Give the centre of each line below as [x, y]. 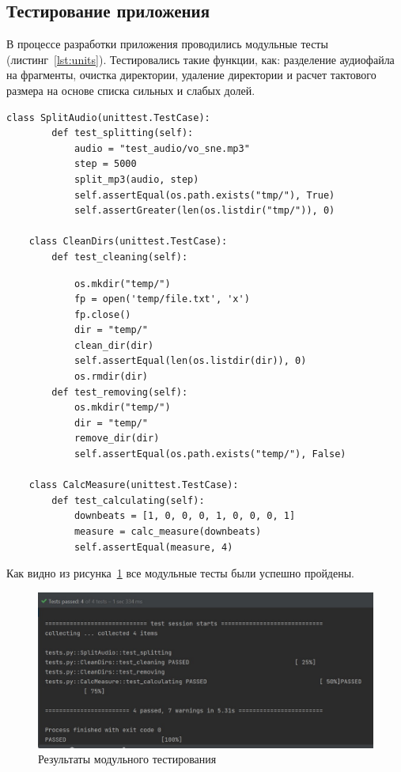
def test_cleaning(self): [120, 257]
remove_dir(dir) [117, 439]
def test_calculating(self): [128, 500]
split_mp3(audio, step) [136, 179]
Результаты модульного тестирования [127, 759]
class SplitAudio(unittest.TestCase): [108, 117]
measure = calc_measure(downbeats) [168, 532]
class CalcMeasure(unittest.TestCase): [134, 485]
